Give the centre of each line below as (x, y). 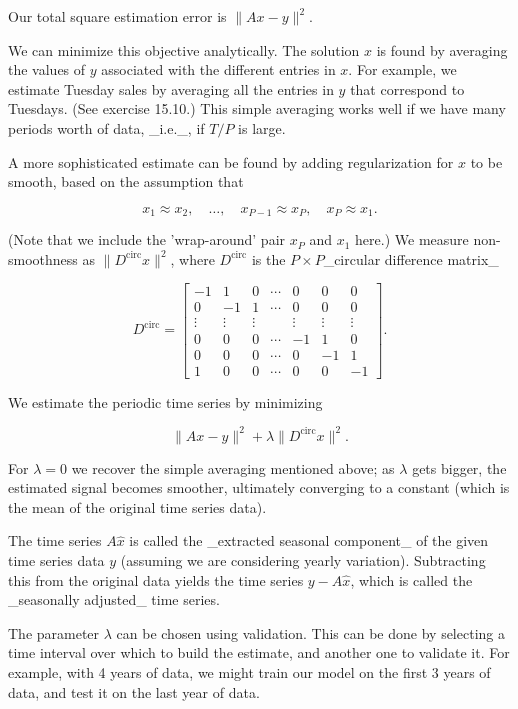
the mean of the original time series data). (137, 506)
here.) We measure (412, 239)
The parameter (54, 632)
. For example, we (402, 69)
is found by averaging (442, 49)
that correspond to (407, 88)
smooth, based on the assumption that (126, 181)
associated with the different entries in (218, 69)
